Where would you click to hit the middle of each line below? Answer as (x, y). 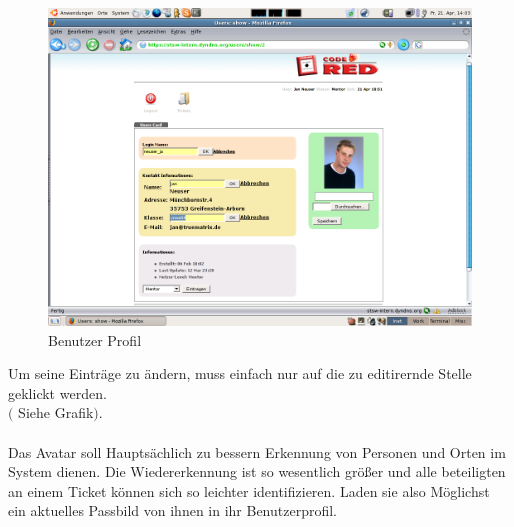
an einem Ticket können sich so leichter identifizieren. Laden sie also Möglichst (249, 490)
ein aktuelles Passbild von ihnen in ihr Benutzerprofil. (172, 510)
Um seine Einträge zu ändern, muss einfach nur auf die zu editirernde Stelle (240, 373)
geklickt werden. (57, 392)
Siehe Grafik (56, 412)
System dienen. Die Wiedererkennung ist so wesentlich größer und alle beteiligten (257, 471)
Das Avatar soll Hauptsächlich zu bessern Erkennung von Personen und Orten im (257, 451)
